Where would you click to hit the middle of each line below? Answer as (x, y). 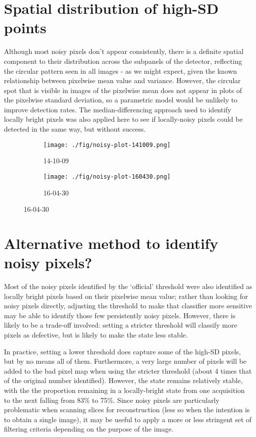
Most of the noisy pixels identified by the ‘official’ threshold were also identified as (128, 286)
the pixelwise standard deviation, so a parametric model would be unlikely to (121, 100)
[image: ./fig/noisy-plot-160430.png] (107, 176)
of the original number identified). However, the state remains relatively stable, (123, 380)
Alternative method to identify (111, 243)
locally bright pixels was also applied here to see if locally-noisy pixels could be (123, 119)
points (25, 27)
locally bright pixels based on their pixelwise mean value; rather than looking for (126, 296)
